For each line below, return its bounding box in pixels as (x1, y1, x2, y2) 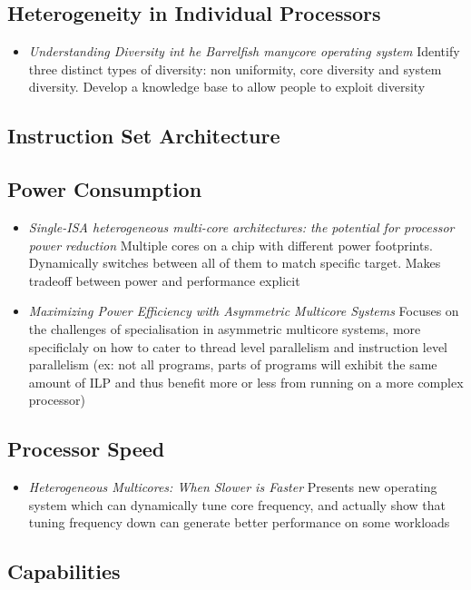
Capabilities (7, 557, 121, 585)
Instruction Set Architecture (7, 122, 280, 150)
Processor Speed (7, 435, 165, 463)
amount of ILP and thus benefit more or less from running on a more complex (28, 372, 464, 391)
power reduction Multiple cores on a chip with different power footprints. (28, 235, 433, 254)
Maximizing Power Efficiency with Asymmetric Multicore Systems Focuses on (28, 301, 459, 320)
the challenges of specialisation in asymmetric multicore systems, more (28, 319, 421, 338)
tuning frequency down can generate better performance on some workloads (28, 513, 450, 532)
